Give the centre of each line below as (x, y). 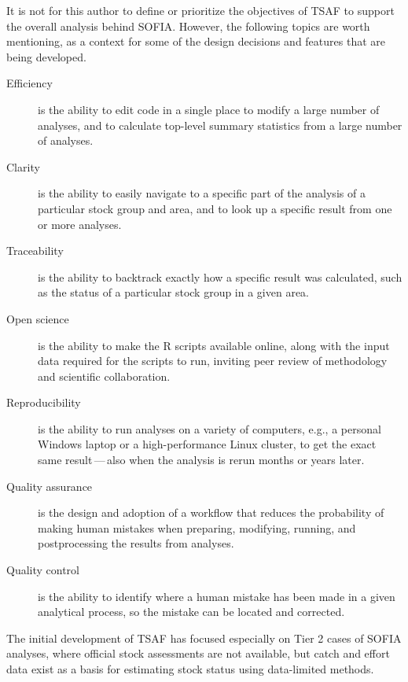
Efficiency (29, 83)
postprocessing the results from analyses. (136, 543)
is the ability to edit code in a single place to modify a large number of (209, 109)
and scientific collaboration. (104, 376)
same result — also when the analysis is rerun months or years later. (201, 460)
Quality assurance (50, 486)
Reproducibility (44, 402)
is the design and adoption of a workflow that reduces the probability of (211, 512)
